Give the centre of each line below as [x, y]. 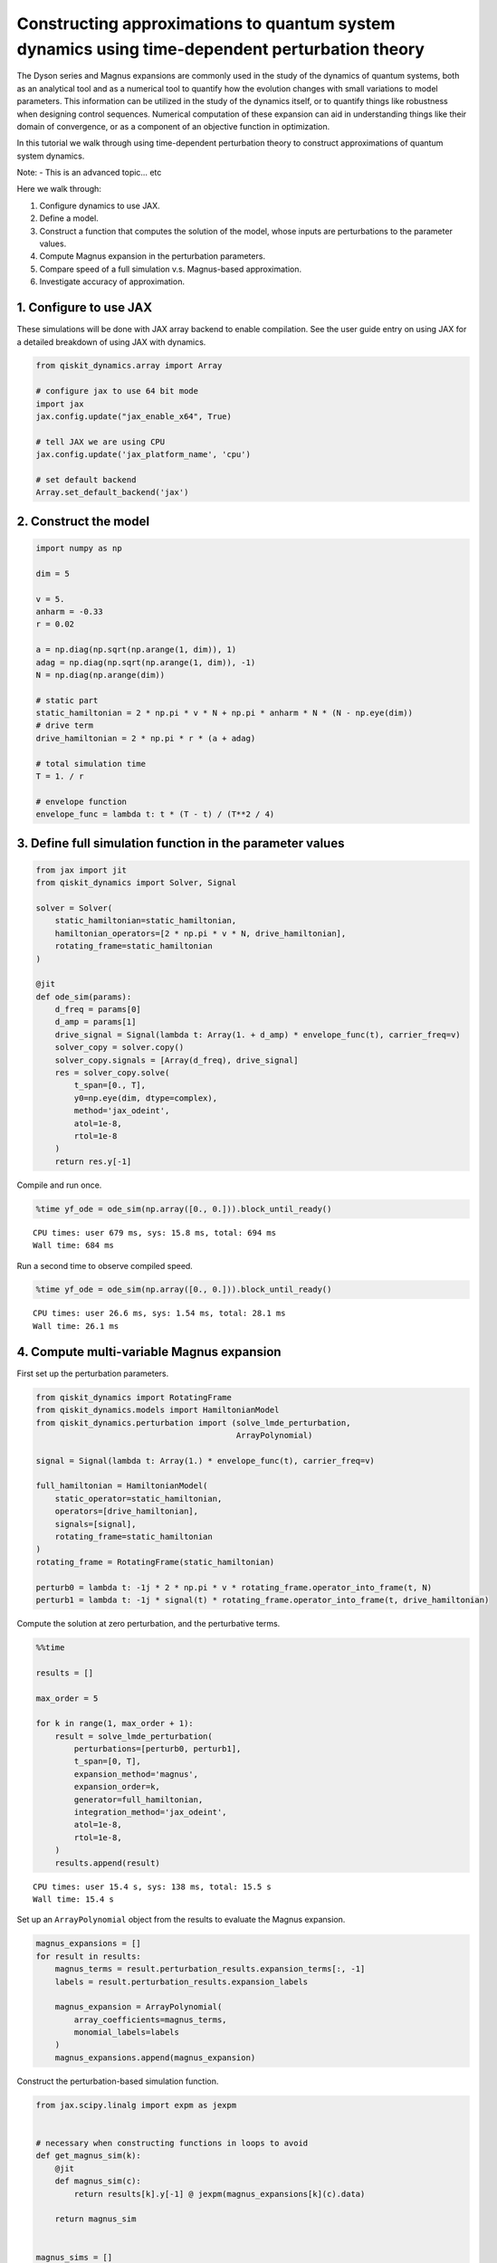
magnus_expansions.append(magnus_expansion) [155, 2058]
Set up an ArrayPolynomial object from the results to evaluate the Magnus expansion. [181, 1920]
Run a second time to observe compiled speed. [105, 1265]
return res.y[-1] [93, 1161]
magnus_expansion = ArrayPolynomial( [139, 2007]
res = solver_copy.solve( [112, 1073]
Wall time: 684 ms [74, 1246]
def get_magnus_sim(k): [89, 2156]
